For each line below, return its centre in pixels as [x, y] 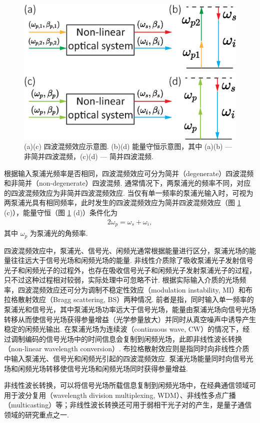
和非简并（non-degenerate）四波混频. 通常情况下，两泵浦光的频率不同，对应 [127, 183]
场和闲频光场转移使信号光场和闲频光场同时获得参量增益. [96, 368]
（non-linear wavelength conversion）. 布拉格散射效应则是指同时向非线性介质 [127, 348]
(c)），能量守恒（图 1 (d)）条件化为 [61, 212]
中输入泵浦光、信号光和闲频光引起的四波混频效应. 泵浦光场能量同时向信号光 [129, 359]
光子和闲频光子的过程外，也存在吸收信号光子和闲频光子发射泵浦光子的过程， [130, 270]
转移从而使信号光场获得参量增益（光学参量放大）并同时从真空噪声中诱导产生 [130, 319]
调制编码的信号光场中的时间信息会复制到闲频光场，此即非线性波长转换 [126, 338]
